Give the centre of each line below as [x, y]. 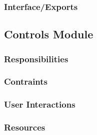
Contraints [26, 81]
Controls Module [49, 34]
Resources [25, 127]
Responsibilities [36, 59]
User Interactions [40, 104]
